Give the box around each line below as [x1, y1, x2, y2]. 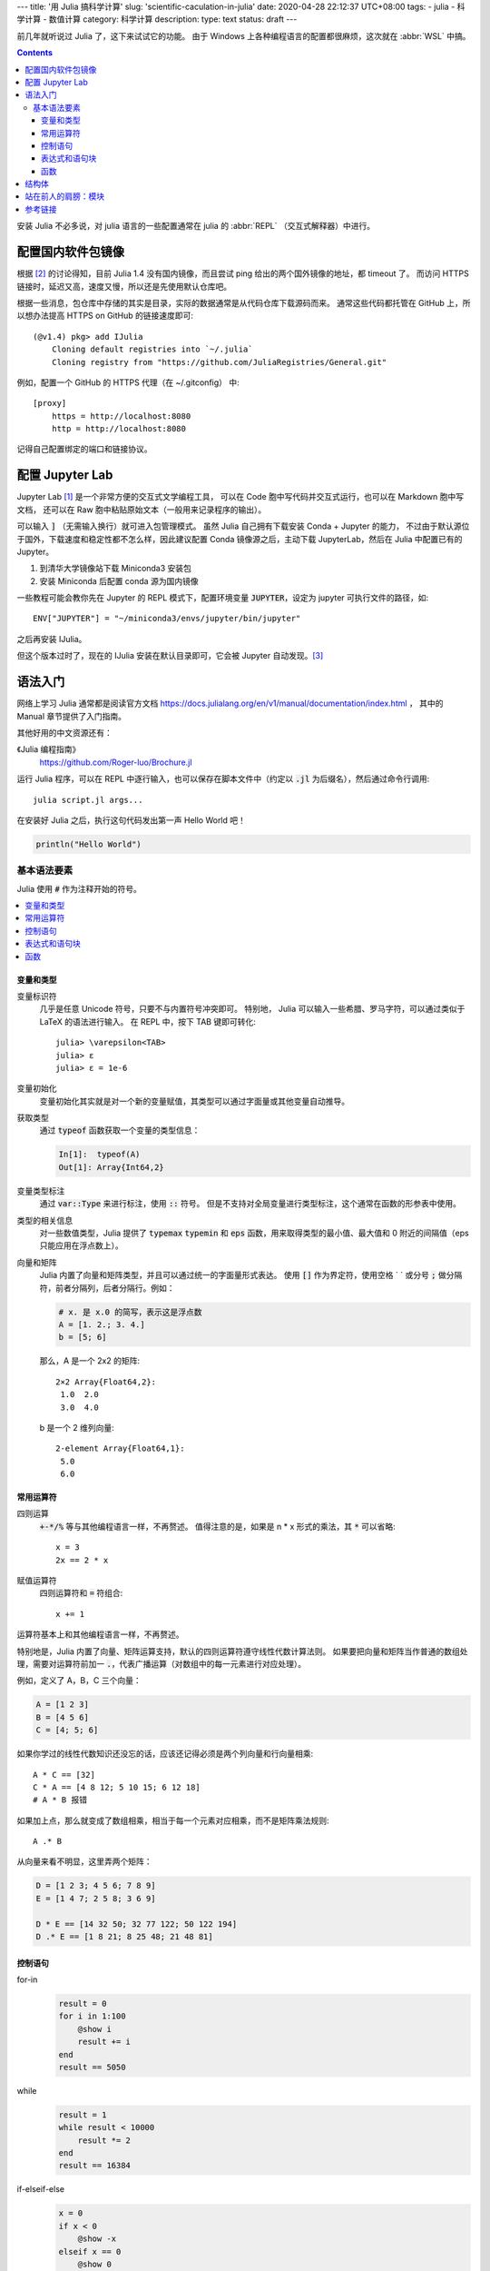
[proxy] [33, 398, 67, 409]
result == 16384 [58, 2160, 132, 2171]
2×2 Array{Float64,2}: [55, 1376, 157, 1387]
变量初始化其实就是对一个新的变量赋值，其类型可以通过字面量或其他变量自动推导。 [39, 1096, 349, 1106]
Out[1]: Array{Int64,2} [58, 1162, 165, 1172]
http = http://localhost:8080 [51, 423, 186, 434]
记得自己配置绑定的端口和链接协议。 [16, 443, 152, 454]
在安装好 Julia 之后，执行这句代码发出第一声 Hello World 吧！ [16, 814, 247, 826]
